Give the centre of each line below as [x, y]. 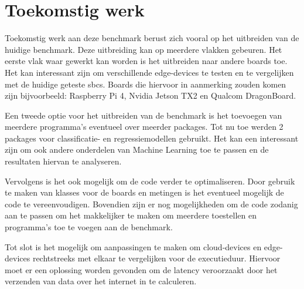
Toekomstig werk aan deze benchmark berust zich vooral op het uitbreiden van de [152, 38]
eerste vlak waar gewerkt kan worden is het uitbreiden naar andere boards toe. [146, 61]
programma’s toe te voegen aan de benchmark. [89, 227]
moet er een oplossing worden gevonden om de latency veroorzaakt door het [141, 269]
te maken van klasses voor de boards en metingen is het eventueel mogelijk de [144, 192]
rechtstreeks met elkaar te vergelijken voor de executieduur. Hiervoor [156, 258]
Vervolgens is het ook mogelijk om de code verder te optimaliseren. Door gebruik [150, 181]
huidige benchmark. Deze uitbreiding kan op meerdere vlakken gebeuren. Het [144, 49]
